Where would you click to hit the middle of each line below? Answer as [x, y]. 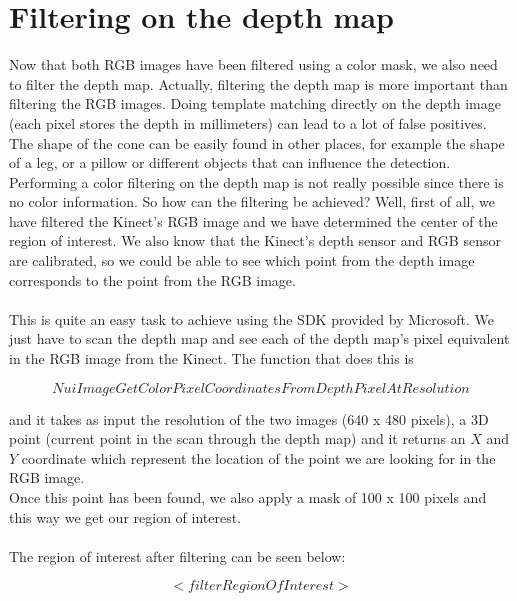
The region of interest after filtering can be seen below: [177, 555]
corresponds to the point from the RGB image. [152, 279]
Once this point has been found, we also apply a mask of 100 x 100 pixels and [248, 497]
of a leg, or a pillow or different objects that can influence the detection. [230, 162]
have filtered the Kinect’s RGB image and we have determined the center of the [253, 220]
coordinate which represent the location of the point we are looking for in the [258, 457]
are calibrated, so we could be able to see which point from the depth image [242, 260]
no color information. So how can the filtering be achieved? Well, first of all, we [252, 201]
